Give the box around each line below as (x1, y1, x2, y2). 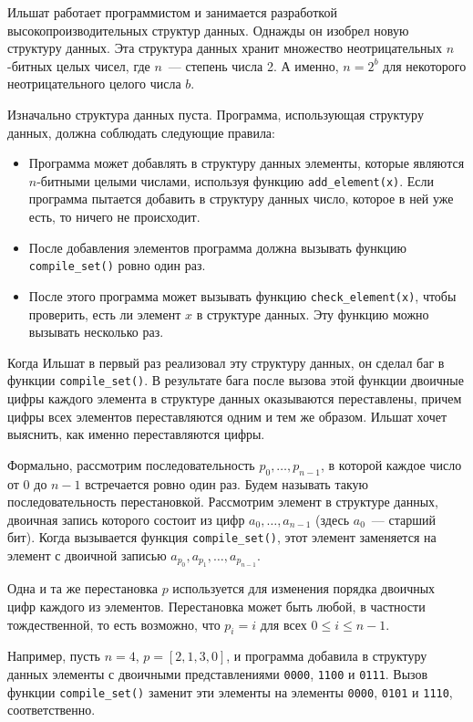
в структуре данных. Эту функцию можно (196, 304, 429, 323)
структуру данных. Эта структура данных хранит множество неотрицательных (7, 38, 442, 58)
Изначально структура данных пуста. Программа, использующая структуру (7, 104, 424, 123)
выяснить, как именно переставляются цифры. (7, 424, 265, 444)
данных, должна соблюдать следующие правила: (7, 122, 275, 141)
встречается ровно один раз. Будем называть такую (85, 474, 368, 493)
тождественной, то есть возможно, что (7, 614, 221, 633)
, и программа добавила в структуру (226, 646, 427, 665)
